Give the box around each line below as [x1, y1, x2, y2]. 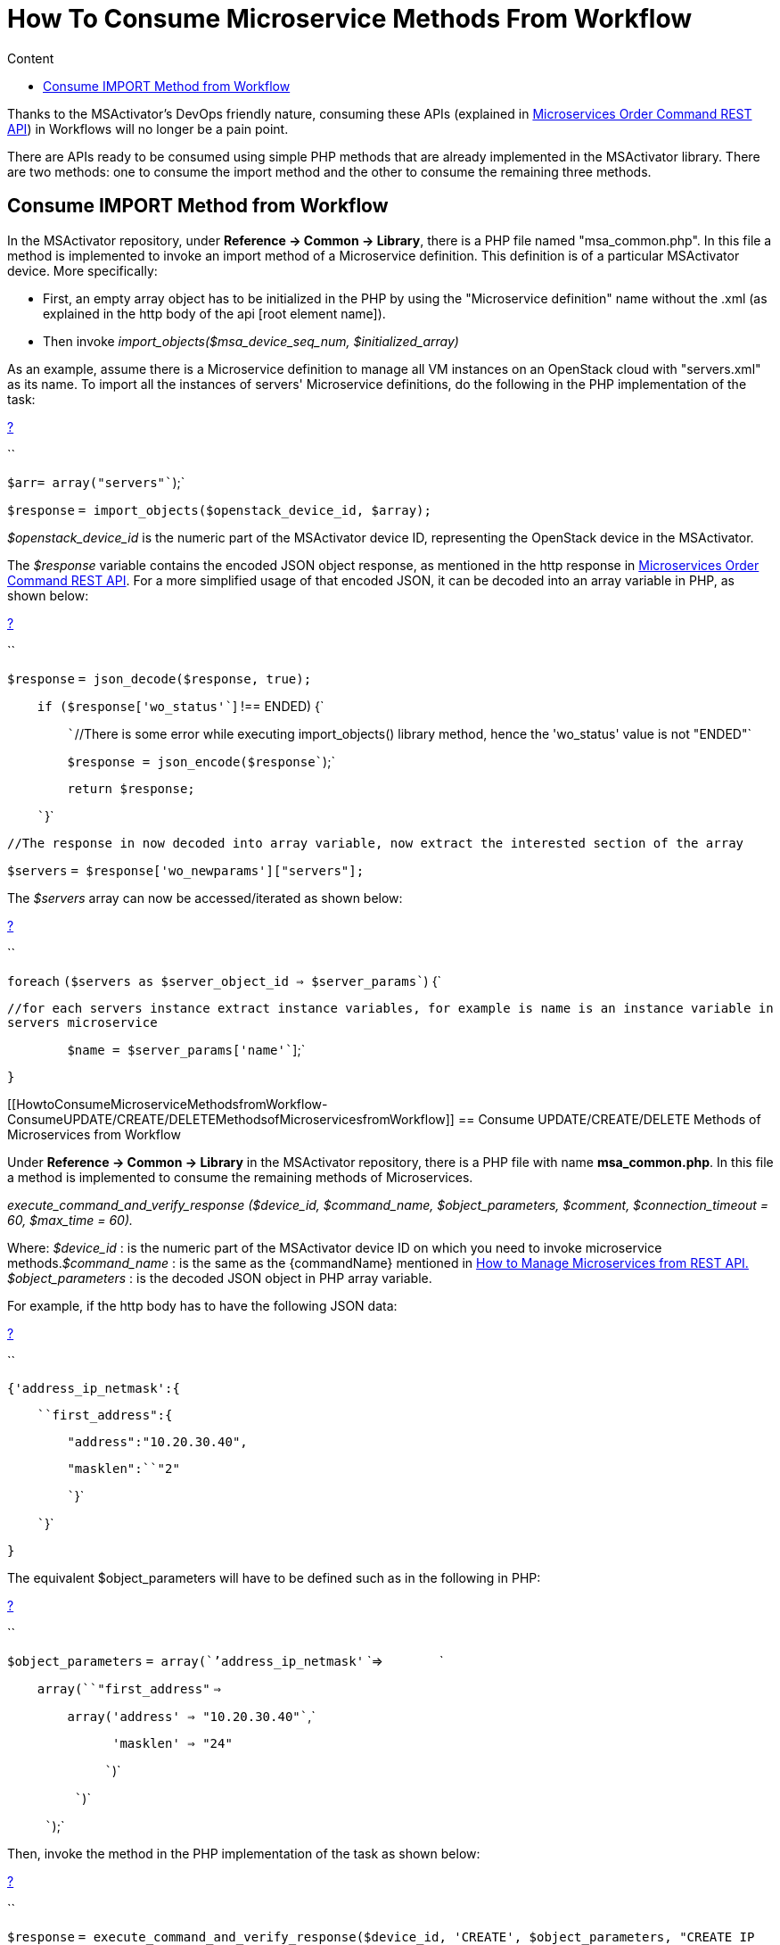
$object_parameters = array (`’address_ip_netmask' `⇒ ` [7, 1652, 444, 1668]
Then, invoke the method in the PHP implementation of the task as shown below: [7, 1845, 480, 1861]
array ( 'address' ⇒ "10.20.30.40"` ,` [67, 1708, 316, 1724]
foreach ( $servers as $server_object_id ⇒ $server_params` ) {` [7, 972, 442, 989]
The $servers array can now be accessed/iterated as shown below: [7, 890, 403, 906]
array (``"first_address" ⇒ [37, 1681, 221, 1696]
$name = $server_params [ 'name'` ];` [67, 1041, 306, 1057]
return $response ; [67, 781, 195, 796]
